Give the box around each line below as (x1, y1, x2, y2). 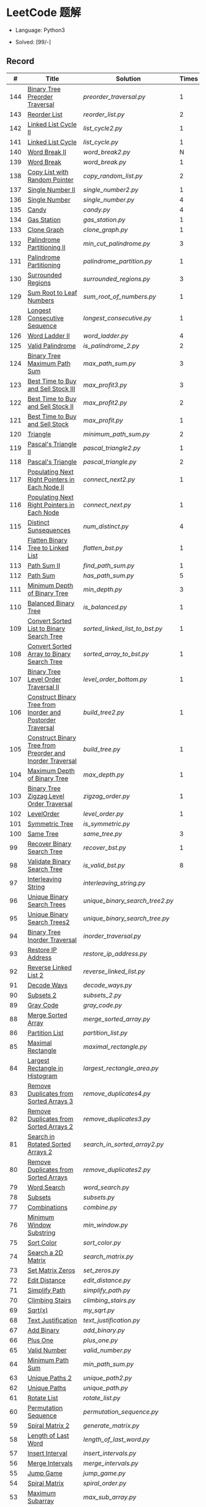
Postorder (27, 716, 56, 724)
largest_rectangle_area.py (83, 1064, 159, 1072)
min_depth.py (83, 585, 123, 593)
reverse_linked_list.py (83, 967, 145, 975)
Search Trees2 (27, 917, 71, 926)
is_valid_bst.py (83, 861, 126, 869)
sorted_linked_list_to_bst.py (83, 624, 162, 633)
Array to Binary (27, 649, 71, 658)
